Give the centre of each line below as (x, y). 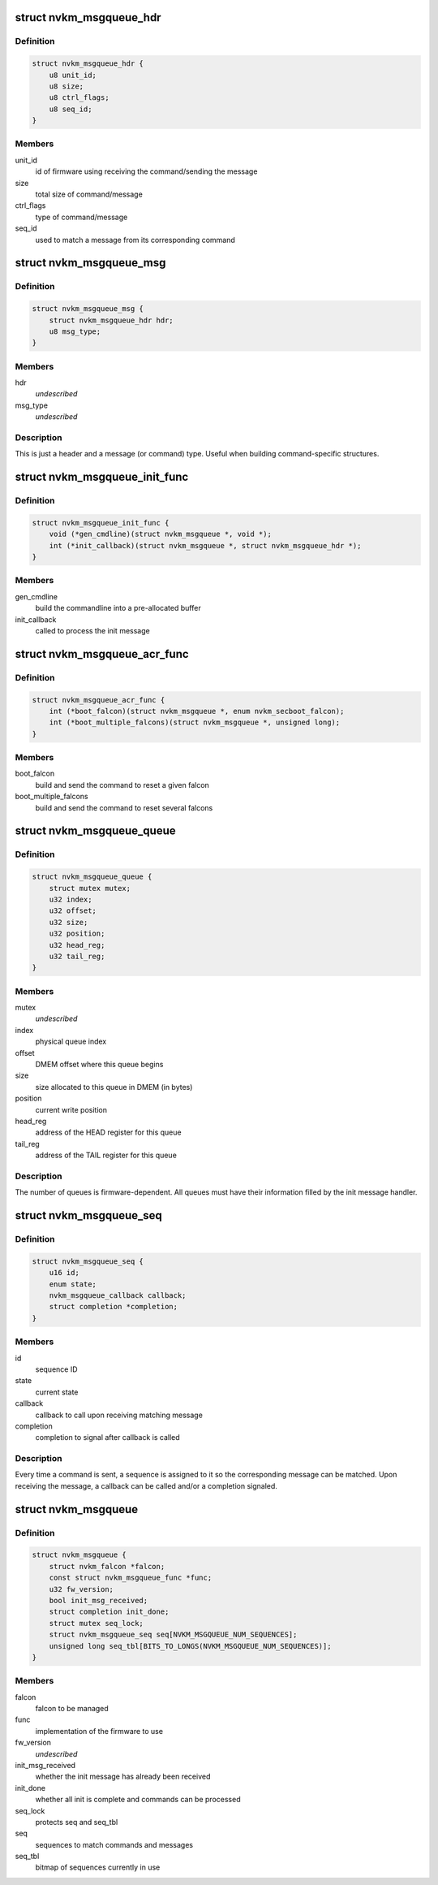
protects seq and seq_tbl (77, 1822)
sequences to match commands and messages (114, 1844)
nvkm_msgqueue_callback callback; (118, 1296)
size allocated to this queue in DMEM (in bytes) (114, 1087)
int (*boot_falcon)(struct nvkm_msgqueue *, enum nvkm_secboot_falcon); (197, 711)
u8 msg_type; (75, 331)
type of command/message (82, 217)
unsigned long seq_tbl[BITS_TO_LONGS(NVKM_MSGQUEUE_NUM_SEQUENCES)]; (190, 1646)
